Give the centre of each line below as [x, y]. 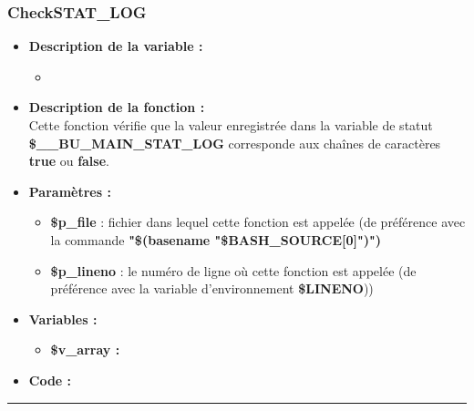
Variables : [63, 319]
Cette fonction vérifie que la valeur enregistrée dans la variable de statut [231, 125]
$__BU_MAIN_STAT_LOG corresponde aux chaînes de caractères [235, 143]
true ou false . [69, 161]
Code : [50, 380]
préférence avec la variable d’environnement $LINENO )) [212, 288]
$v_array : [85, 349]
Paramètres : [70, 191]
